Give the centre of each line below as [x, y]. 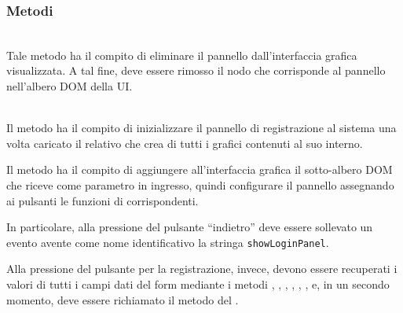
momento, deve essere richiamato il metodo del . [123, 299]
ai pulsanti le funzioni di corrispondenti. [103, 200]
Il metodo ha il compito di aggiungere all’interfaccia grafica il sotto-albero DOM [200, 169]
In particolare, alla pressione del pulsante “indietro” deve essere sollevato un [190, 227]
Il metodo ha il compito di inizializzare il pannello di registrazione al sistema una [201, 128]
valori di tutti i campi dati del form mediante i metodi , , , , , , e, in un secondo [198, 284]
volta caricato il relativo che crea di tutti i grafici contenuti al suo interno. [185, 143]
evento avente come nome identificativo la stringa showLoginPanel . [168, 242]
